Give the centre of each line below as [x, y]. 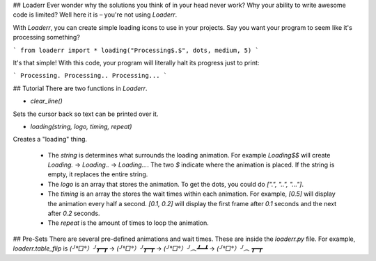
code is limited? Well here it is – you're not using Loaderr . [95, 15]
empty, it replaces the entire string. [98, 174]
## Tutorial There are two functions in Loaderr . [80, 88]
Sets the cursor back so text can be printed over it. [86, 114]
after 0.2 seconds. [74, 213]
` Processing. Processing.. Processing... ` [90, 76]
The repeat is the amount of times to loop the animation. [128, 223]
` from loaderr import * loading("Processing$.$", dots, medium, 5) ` [136, 50]
